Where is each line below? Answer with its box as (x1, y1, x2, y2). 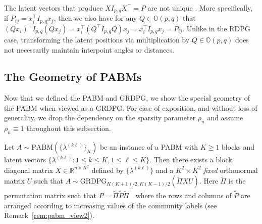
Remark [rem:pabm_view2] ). (4, 210, 94, 220)
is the (228, 175, 246, 186)
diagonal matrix (4, 164, 53, 175)
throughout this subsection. (26, 123, 111, 133)
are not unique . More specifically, (147, 3, 253, 13)
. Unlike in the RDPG (182, 23, 250, 33)
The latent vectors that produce (4, 3, 103, 13)
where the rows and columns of (135, 190, 232, 201)
